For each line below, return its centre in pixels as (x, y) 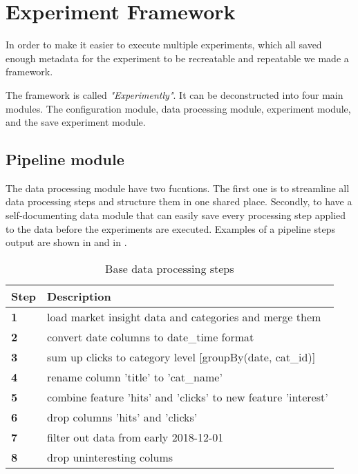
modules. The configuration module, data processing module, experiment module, (178, 108)
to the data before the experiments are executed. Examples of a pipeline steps (170, 228)
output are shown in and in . (66, 242)
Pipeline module (65, 159)
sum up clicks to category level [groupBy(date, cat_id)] (181, 357)
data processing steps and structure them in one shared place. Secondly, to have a (179, 201)
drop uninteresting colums (110, 457)
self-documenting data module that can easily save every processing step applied (176, 215)
